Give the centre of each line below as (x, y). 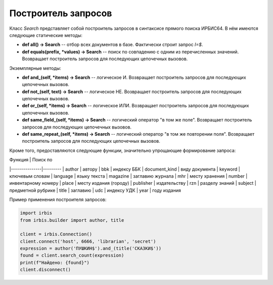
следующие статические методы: (46, 35)
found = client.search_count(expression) (72, 255)
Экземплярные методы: (35, 68)
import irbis (36, 213)
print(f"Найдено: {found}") (55, 262)
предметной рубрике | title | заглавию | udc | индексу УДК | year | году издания (95, 190)
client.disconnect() (45, 270)
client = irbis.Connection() (56, 234)
